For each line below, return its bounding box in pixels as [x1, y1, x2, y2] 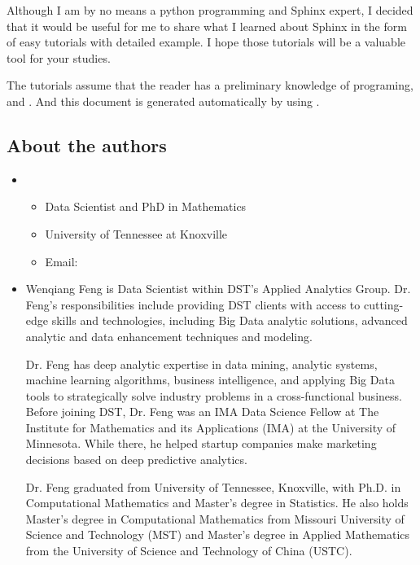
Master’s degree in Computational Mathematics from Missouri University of [25, 510, 405, 527]
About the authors [7, 132, 167, 157]
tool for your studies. [7, 49, 111, 66]
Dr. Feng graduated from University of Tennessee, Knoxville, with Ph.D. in [25, 478, 401, 495]
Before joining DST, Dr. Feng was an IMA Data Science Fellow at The [25, 403, 379, 420]
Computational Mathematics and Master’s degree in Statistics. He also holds [25, 494, 409, 511]
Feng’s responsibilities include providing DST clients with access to [25, 296, 361, 313]
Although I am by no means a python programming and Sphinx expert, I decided [7, 2, 413, 18]
